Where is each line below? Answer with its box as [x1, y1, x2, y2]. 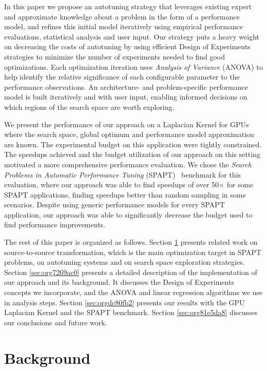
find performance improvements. [4, 219, 105, 230]
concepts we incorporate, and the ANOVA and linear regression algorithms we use [4, 287, 263, 298]
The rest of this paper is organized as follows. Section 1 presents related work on [4, 237, 258, 247]
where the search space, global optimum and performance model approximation [4, 129, 254, 140]
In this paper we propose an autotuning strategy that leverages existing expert [4, 1, 252, 11]
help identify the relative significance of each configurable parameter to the [4, 71, 240, 82]
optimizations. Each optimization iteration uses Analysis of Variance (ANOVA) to [4, 61, 263, 72]
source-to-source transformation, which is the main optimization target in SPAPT [4, 246, 262, 257]
